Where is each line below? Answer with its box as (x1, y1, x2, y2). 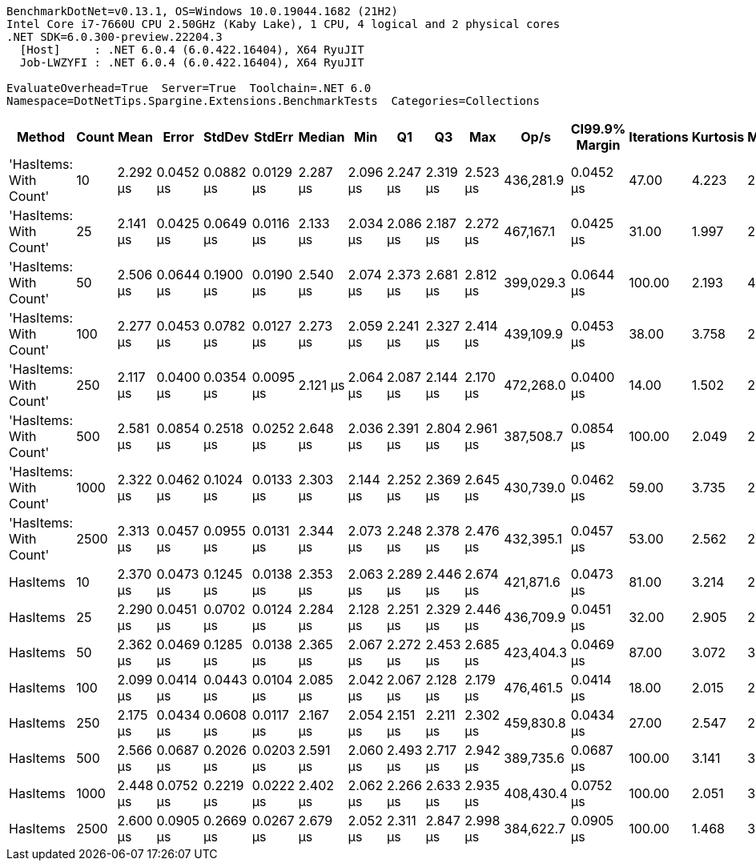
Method (16, 129, 66, 145)
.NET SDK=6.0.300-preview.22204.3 (6, 30, 223, 43)
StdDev (203, 129, 249, 145)
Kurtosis (691, 129, 745, 145)
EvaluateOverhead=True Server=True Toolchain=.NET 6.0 (6, 82, 372, 94)
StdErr (254, 129, 294, 145)
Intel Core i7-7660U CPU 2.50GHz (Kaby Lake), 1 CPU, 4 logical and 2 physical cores (6, 18, 561, 30)
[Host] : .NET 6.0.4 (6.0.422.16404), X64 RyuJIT (19, 43, 364, 56)
